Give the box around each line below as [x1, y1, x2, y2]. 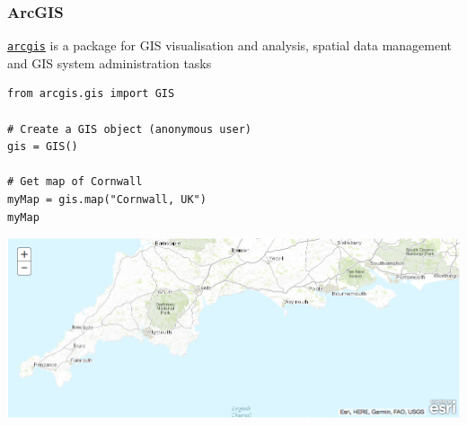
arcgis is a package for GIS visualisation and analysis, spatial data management [7, 36, 453, 55]
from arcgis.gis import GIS [7, 87, 175, 101]
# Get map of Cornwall [7, 175, 143, 189]
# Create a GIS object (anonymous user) [7, 122, 252, 136]
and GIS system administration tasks [7, 53, 212, 72]
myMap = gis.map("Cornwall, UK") [7, 193, 207, 207]
